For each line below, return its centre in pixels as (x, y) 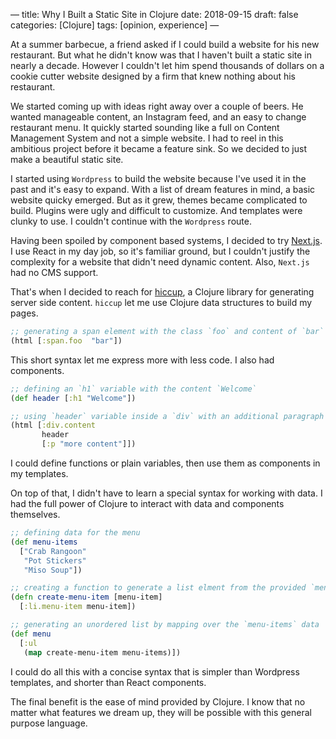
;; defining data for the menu (75, 533)
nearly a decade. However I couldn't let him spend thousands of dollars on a (167, 65)
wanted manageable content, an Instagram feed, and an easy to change (158, 117)
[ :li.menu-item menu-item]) (78, 607)
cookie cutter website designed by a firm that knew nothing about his (153, 76)
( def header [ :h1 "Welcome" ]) (73, 398)
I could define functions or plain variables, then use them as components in (165, 463)
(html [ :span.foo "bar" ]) (66, 340)
